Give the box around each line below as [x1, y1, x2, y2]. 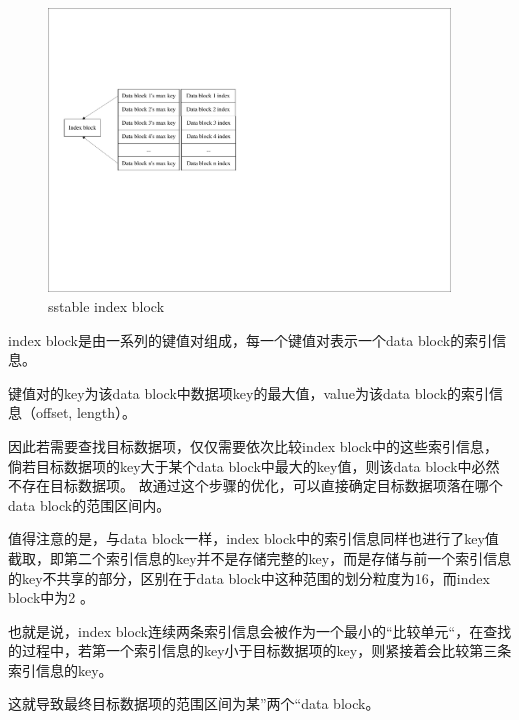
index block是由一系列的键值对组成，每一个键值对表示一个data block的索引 [8, 329, 493, 350]
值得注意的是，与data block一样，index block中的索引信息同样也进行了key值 [8, 528, 499, 549]
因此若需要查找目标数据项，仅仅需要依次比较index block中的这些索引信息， [8, 435, 499, 456]
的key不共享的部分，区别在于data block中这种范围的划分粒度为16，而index [8, 567, 490, 588]
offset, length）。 [35, 402, 137, 423]
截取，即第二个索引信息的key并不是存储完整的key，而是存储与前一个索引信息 [8, 547, 512, 568]
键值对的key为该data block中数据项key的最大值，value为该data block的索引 [8, 382, 490, 403]
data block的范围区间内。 [8, 494, 171, 515]
